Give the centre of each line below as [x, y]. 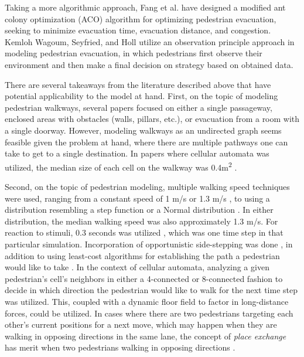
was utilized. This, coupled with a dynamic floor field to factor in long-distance [147, 301]
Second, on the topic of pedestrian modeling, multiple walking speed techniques [147, 186]
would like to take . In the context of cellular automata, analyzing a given [137, 267]
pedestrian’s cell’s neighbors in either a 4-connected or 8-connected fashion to [144, 278]
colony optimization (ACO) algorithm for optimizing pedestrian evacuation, [141, 18]
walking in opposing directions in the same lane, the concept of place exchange [146, 336]
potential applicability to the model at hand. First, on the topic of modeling [141, 96]
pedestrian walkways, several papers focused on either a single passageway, [139, 107]
